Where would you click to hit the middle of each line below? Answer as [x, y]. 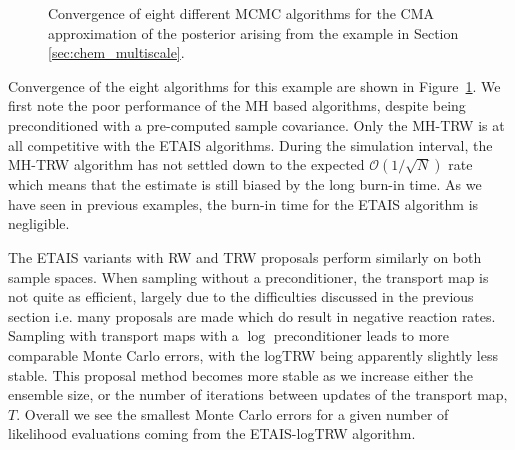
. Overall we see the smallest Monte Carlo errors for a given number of [232, 413]
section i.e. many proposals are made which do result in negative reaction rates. [252, 315]
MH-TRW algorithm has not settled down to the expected [186, 164]
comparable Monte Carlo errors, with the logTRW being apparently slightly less [253, 354]
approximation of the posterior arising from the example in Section [253, 32]
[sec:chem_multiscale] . [116, 52]
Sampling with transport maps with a [123, 335]
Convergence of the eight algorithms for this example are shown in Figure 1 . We [254, 85]
